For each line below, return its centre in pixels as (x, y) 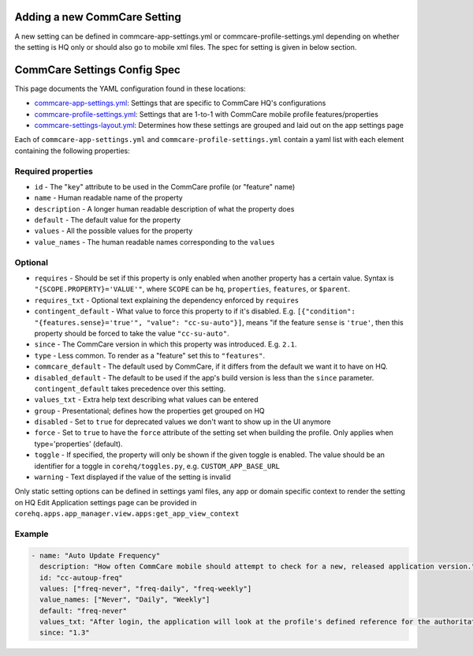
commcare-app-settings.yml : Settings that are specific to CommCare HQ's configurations (180, 103)
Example (32, 534)
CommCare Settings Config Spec (97, 70)
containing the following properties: (72, 151)
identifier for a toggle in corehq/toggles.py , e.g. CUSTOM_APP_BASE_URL (157, 466)
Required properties (54, 171)
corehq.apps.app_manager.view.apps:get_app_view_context (127, 514)
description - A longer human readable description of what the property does (164, 208)
